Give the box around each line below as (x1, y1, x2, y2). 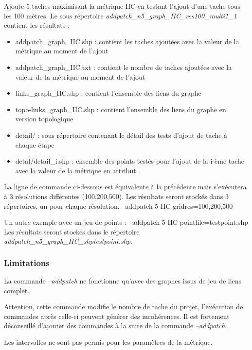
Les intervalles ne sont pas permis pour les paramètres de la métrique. (4, 337, 213, 347)
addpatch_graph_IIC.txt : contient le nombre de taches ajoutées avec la (15, 62, 232, 72)
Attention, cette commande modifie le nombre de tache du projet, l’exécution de (4, 301, 243, 312)
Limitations (4, 256, 50, 268)
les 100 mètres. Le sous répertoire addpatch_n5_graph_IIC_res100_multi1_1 (4, 10, 237, 20)
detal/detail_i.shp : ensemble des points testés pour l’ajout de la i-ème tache (15, 156, 245, 166)
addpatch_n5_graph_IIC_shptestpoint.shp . (4, 236, 132, 246)
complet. (4, 285, 30, 295)
